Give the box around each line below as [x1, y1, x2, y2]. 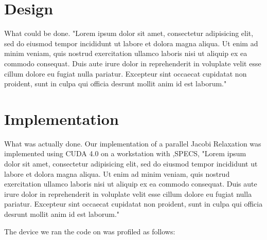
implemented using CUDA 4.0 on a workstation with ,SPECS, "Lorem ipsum [4, 148, 246, 159]
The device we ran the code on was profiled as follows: [4, 226, 175, 236]
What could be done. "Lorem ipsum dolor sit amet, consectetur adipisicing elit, [4, 28, 254, 39]
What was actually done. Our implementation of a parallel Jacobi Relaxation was [4, 138, 261, 149]
